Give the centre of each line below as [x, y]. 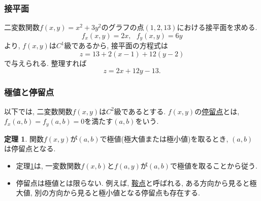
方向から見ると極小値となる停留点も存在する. [124, 193]
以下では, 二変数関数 [38, 111]
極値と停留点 [29, 92]
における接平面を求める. [217, 27]
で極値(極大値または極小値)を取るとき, [164, 138]
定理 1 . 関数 [24, 138]
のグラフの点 [123, 27]
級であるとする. [140, 111]
